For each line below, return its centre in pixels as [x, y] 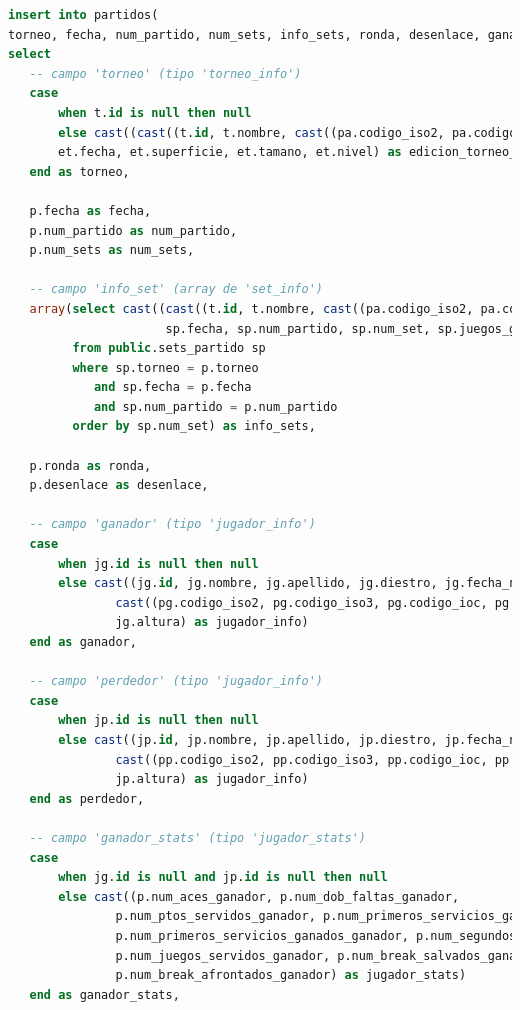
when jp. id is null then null [158, 720]
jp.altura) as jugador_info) [212, 779]
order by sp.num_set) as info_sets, [194, 426]
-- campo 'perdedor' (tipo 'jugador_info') [176, 681]
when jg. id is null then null [158, 563]
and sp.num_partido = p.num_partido [215, 406]
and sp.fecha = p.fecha [172, 387]
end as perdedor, [87, 798]
